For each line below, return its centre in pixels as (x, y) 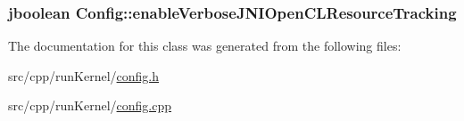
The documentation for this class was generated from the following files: (205, 46)
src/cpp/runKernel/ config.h (84, 75)
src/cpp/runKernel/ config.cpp (90, 105)
